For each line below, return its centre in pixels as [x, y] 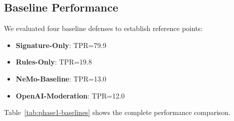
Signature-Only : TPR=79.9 [61, 45]
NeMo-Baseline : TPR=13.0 [61, 78]
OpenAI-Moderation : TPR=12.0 [70, 95]
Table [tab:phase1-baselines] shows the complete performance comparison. [117, 112]
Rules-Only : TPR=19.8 [54, 62]
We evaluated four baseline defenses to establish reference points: [104, 28]
